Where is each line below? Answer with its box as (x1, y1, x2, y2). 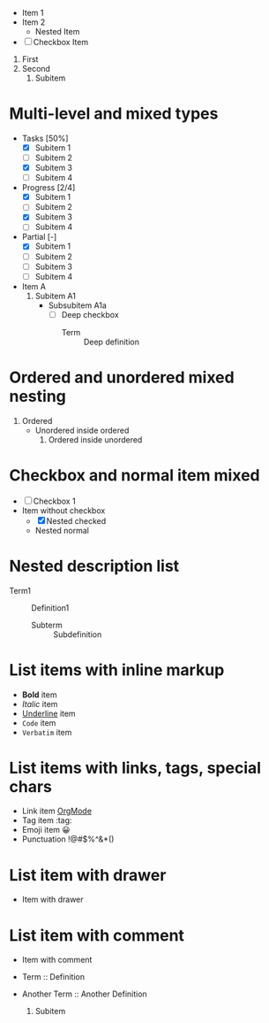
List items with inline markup (9, 659, 225, 680)
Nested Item (34, 27, 80, 36)
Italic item (21, 698, 58, 709)
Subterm (31, 619, 64, 630)
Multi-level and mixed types (9, 104, 219, 124)
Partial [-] (21, 232, 57, 242)
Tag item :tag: (21, 815, 72, 826)
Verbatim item (21, 727, 72, 737)
